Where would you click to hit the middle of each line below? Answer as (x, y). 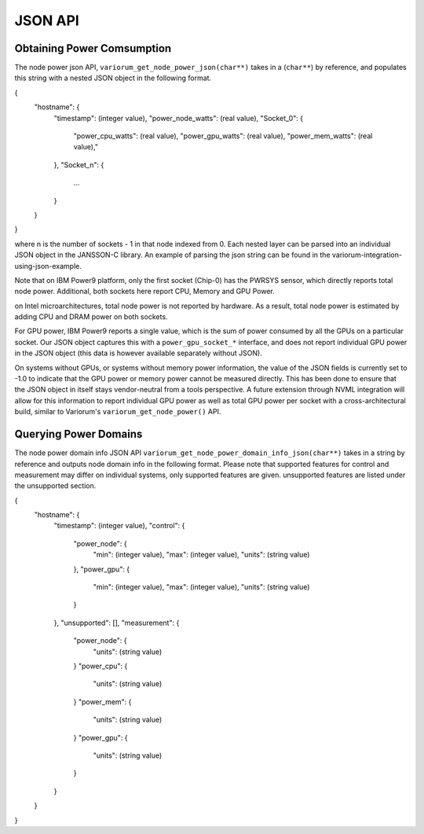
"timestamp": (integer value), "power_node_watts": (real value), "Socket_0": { (179, 118)
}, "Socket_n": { (79, 164)
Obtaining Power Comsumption (93, 48)
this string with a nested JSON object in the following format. (113, 78)
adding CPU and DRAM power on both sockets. (91, 317)
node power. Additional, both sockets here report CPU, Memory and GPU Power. (144, 292)
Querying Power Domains (79, 434)
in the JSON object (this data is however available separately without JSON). (138, 353)
